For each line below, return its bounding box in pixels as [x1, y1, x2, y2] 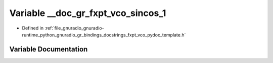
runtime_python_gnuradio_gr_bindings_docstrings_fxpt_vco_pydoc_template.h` [22, 31, 186, 37]
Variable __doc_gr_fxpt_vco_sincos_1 [9, 7, 166, 18]
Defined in [22, 25, 44, 31]
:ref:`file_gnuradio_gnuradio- [44, 25, 104, 31]
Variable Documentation [9, 45, 88, 53]
